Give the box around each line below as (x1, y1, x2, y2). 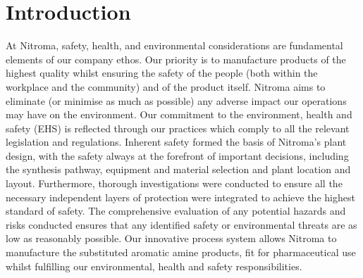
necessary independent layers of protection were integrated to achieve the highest (6, 189, 355, 204)
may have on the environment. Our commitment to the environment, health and (6, 107, 352, 122)
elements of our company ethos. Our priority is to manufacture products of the (6, 51, 346, 66)
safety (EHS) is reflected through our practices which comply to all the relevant (6, 120, 350, 135)
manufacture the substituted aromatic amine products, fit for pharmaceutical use (6, 245, 356, 260)
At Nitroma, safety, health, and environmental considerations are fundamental (6, 38, 343, 53)
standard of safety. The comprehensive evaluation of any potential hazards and (6, 203, 346, 218)
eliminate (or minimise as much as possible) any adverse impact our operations (6, 93, 347, 108)
